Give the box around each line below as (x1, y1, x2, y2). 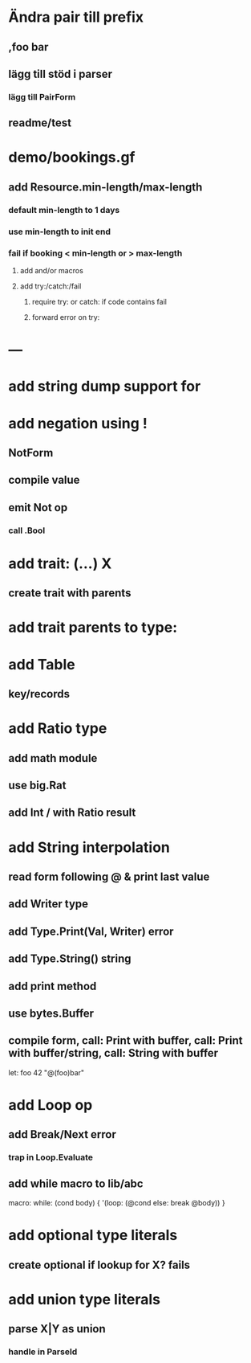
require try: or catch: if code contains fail (31, 297, 167, 306)
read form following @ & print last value (8, 870, 210, 883)
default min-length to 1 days (8, 204, 120, 215)
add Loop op (8, 1095, 93, 1114)
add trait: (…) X (8, 555, 112, 572)
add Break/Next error (8, 1128, 116, 1141)
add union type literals (8, 1290, 160, 1308)
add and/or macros (19, 266, 84, 275)
